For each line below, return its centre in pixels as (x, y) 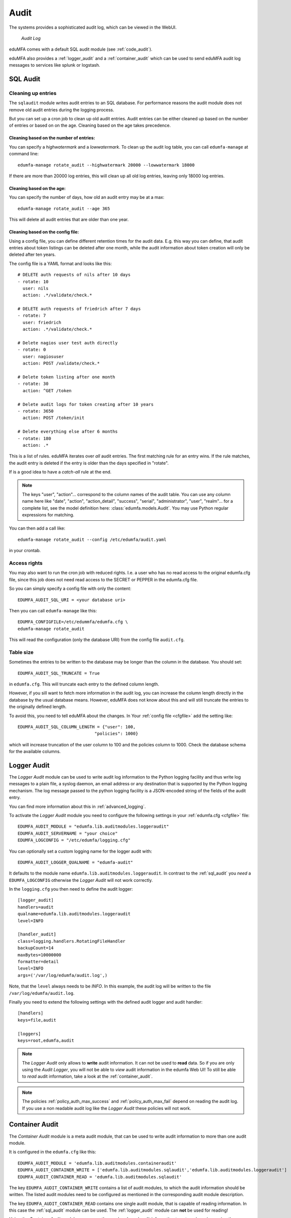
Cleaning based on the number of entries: (52, 138)
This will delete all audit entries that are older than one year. (69, 220)
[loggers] (29, 1034)
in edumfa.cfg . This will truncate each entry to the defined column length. (84, 684)
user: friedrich (42, 322)
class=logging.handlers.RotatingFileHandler (72, 941)
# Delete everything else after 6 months (68, 432)
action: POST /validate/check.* (61, 363)
